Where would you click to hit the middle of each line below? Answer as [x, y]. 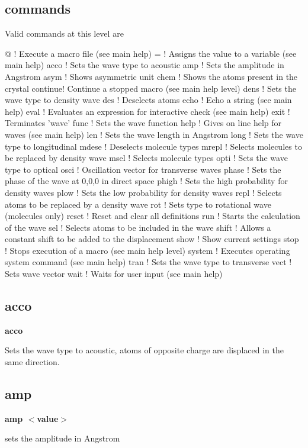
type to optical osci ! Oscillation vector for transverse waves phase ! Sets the [143, 169]
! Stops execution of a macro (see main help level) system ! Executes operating [147, 250]
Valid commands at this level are [64, 33]
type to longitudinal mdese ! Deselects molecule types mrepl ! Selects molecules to [153, 146]
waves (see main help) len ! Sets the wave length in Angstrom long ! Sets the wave [154, 134]
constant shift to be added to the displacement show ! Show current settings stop [152, 239]
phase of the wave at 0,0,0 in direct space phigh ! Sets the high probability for [146, 181]
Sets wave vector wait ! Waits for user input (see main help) [114, 274]
